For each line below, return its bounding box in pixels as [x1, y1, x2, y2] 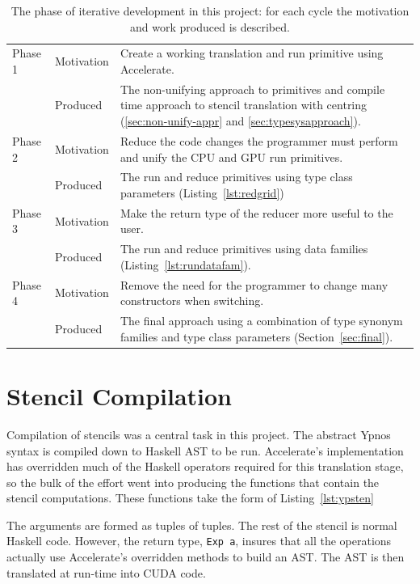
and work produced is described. [130, 18, 290, 35]
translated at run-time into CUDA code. [6, 564, 206, 581]
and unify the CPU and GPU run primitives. [120, 148, 343, 165]
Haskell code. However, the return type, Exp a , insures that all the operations [6, 532, 392, 549]
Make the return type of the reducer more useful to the [120, 204, 393, 221]
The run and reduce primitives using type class [120, 168, 353, 185]
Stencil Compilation [6, 379, 232, 412]
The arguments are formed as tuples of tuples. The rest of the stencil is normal [6, 516, 397, 533]
